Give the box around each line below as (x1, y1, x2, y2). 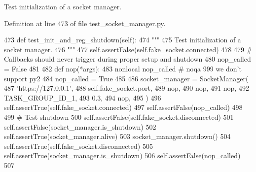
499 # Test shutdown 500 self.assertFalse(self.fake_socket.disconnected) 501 (4, 111, 234, 122)
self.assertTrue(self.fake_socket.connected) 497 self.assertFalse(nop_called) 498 (4, 102, 243, 112)
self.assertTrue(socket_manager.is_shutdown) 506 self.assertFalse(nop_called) (4, 150, 241, 161)
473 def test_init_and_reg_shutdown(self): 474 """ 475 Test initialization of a (4, 34, 241, 45)
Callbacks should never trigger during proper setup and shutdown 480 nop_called (4, 54, 251, 64)
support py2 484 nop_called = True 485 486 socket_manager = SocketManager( (4, 73, 249, 83)
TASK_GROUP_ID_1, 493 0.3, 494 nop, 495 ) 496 (4, 92, 161, 103)
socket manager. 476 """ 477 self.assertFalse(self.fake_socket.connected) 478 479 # (4, 44, 253, 54)
